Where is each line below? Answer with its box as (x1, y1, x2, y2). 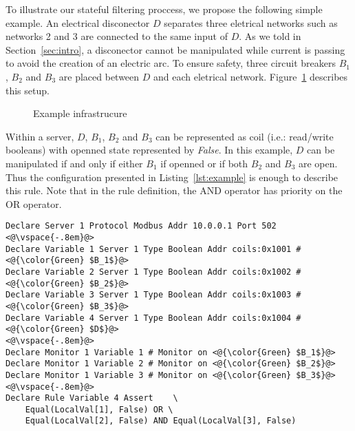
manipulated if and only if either (6, 156, 143, 170)
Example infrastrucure (33, 106, 127, 120)
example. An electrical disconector (6, 15, 150, 30)
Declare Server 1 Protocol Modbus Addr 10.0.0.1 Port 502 (6, 221, 277, 231)
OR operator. (6, 196, 62, 211)
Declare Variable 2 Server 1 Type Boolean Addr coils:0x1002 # (6, 266, 301, 277)
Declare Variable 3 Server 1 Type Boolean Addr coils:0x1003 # (6, 290, 301, 300)
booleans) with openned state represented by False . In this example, (6, 143, 293, 157)
